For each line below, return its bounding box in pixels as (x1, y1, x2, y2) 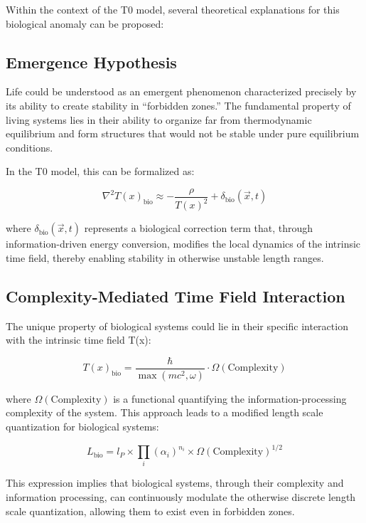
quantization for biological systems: (6, 419, 159, 434)
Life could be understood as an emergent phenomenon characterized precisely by (6, 84, 357, 99)
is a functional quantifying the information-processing (113, 391, 347, 406)
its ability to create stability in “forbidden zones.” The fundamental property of (6, 97, 351, 112)
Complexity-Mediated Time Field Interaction (6, 285, 345, 307)
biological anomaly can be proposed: (6, 16, 164, 31)
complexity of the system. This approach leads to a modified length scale (6, 405, 323, 420)
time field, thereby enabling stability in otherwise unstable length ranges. (6, 250, 324, 265)
